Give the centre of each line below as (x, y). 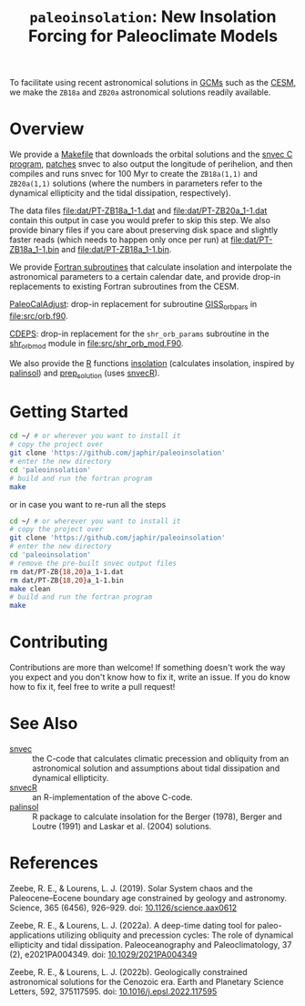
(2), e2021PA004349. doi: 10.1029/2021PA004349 (103, 955)
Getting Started (69, 411)
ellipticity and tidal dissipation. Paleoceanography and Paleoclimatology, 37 (151, 945)
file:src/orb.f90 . (39, 315)
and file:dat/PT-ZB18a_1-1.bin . (117, 250)
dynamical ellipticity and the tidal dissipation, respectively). (120, 193)
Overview (47, 129)
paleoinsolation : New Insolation (153, 17)
